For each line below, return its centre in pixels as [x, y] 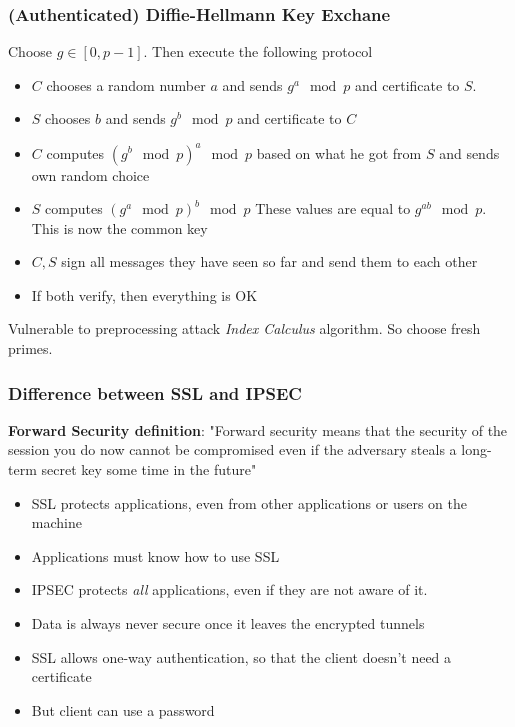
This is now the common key [119, 227]
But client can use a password [123, 709]
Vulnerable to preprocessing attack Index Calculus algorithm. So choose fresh [244, 328]
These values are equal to [333, 208]
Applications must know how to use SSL [155, 555]
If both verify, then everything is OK [144, 294]
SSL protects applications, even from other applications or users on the [249, 502]
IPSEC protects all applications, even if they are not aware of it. [229, 589]
